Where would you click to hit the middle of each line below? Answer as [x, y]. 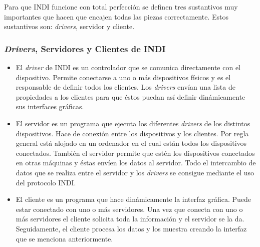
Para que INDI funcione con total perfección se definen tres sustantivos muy [121, 7]
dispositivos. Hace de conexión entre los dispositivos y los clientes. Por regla [132, 133]
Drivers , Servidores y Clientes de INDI [85, 48]
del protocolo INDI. [46, 182]
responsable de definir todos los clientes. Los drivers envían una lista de [125, 87]
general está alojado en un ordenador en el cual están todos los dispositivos [131, 143]
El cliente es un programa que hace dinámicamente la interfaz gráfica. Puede [134, 199]
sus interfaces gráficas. [50, 106]
